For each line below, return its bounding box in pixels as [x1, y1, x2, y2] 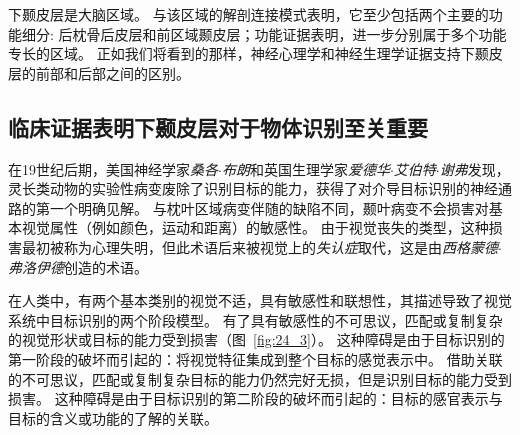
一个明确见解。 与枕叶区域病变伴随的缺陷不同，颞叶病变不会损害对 [49, 197, 489, 218]
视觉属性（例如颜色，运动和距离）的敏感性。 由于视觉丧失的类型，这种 [21, 217, 489, 238]
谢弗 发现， [439, 158, 510, 179]
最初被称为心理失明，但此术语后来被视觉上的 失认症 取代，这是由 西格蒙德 [21, 236, 498, 257]
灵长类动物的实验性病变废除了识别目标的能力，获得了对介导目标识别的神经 [8, 178, 498, 199]
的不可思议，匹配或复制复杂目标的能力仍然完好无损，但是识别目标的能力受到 [8, 368, 512, 389]
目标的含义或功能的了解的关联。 [8, 407, 218, 428]
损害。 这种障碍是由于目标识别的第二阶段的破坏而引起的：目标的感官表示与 [8, 388, 503, 409]
